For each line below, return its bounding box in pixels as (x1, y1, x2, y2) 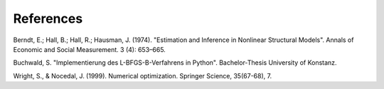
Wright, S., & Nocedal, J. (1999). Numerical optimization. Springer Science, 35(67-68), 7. (13, 71, 272, 80)
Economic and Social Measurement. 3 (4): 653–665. (13, 45, 166, 53)
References (13, 11, 83, 26)
